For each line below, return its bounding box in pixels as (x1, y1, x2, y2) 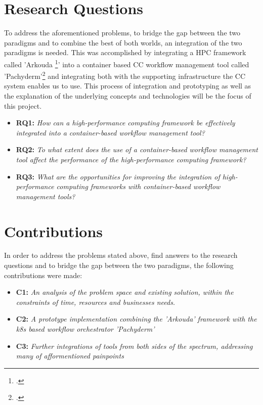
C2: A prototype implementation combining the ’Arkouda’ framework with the (16, 313, 257, 324)
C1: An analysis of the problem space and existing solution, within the (16, 287, 234, 297)
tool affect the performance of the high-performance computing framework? (16, 154, 246, 164)
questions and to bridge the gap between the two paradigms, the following (4, 260, 234, 271)
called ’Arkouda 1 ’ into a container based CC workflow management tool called (4, 57, 249, 69)
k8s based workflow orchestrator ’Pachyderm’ (16, 324, 155, 334)
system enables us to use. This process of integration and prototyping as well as (4, 80, 251, 91)
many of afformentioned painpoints (16, 350, 124, 361)
